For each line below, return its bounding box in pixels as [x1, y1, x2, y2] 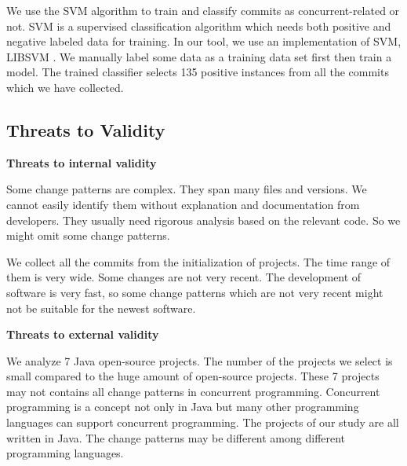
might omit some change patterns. [6, 227, 170, 244]
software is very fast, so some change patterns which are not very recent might [6, 284, 383, 300]
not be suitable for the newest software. [6, 299, 196, 316]
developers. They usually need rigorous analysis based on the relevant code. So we [6, 211, 401, 228]
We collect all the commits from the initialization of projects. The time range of [6, 253, 391, 270]
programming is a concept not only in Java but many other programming [6, 398, 359, 415]
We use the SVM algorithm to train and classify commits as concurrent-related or [6, 2, 400, 18]
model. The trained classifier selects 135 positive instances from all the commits [6, 64, 389, 80]
